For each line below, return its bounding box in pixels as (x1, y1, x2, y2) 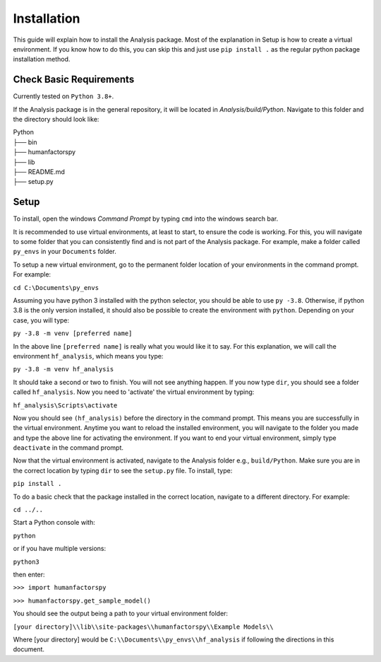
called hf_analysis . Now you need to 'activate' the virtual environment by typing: (13, 388, 255, 396)
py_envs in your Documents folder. (13, 248, 116, 256)
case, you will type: (13, 315, 70, 325)
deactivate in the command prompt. (13, 443, 123, 452)
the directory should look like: (13, 115, 99, 124)
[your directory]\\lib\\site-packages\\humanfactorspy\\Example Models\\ (13, 622, 274, 631)
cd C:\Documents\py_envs (13, 284, 99, 291)
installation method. (13, 55, 71, 64)
